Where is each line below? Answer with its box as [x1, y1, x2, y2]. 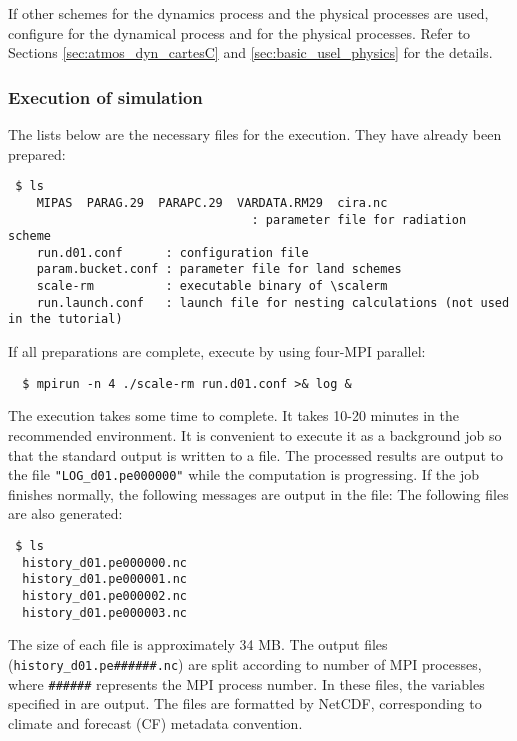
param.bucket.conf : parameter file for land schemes [36, 262, 402, 277]
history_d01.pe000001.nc [22, 572, 187, 587]
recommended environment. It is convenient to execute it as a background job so [8, 424, 502, 445]
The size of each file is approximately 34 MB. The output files [8, 634, 388, 655]
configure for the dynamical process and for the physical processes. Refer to [8, 22, 471, 43]
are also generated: [8, 503, 123, 524]
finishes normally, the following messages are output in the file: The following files [8, 483, 509, 504]
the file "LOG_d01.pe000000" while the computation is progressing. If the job [8, 464, 480, 485]
